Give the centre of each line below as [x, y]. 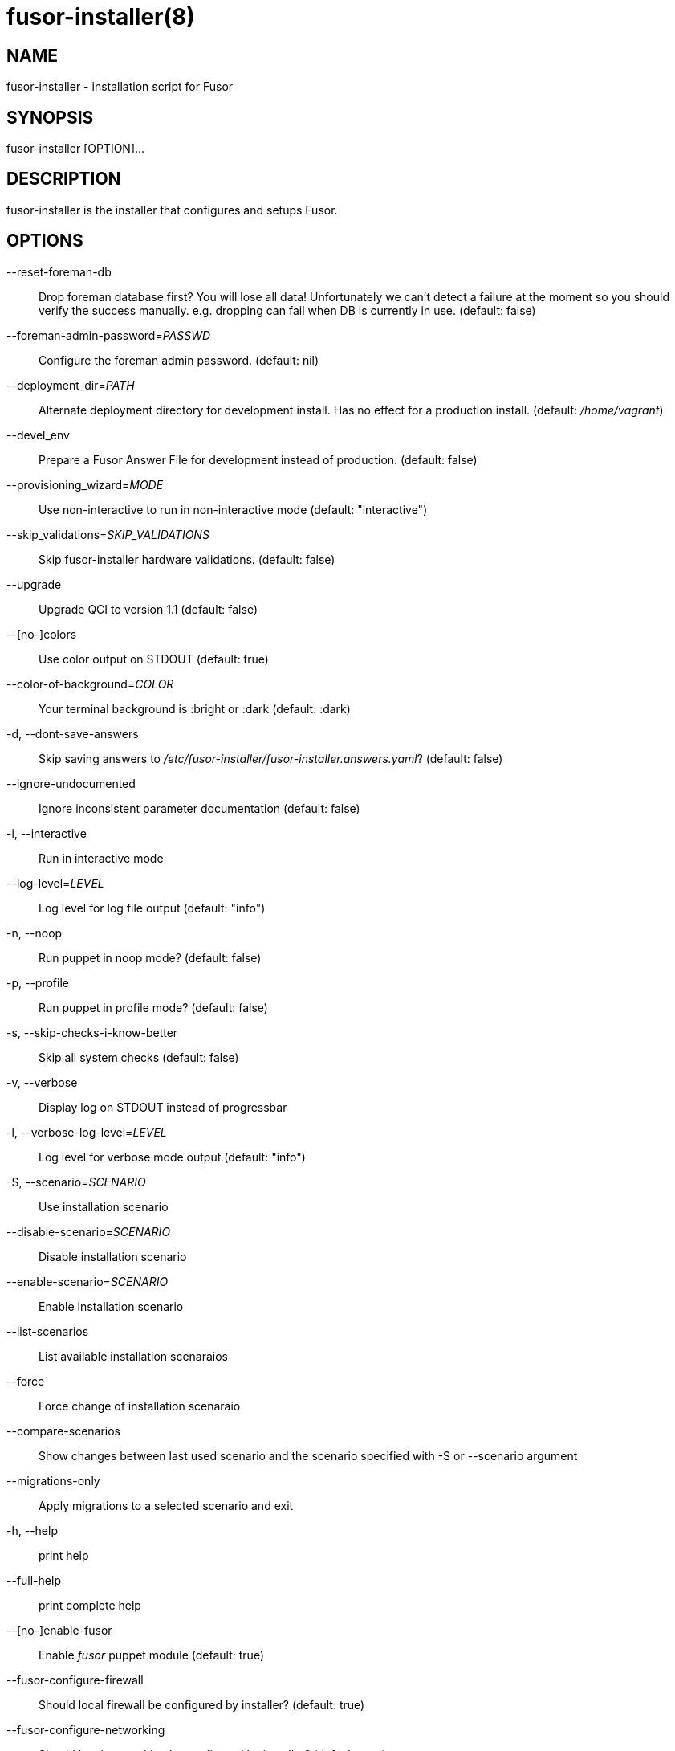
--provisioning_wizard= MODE [85, 484]
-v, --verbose [42, 1082]
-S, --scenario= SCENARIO [76, 1182]
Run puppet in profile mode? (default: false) [153, 1007]
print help [64, 1555]
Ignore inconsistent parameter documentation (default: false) [199, 808]
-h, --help [32, 1530]
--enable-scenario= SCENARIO [87, 1281]
